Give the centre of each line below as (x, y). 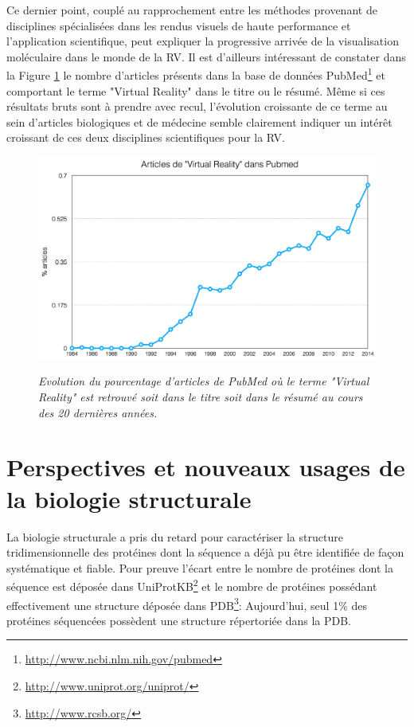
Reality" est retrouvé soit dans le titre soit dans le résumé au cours (201, 397)
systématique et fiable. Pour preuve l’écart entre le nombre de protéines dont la (200, 567)
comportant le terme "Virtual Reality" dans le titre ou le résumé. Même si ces (196, 90)
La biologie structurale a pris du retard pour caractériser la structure (175, 536)
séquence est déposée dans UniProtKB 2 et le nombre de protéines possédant (192, 585)
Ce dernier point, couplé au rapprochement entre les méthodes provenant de (192, 10)
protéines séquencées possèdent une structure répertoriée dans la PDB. (179, 620)
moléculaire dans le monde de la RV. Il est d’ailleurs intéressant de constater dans (206, 56)
